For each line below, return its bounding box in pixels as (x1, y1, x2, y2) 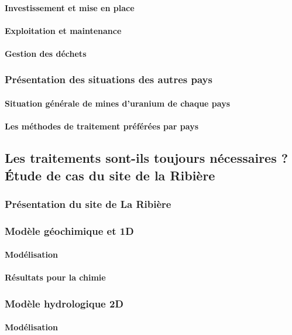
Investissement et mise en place (5, 1, 135, 13)
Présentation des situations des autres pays (5, 72, 212, 87)
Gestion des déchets (5, 47, 87, 59)
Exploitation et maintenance (5, 24, 122, 36)
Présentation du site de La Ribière (5, 196, 171, 211)
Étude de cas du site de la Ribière (5, 166, 215, 184)
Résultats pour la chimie (5, 271, 106, 283)
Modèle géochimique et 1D (5, 223, 134, 238)
